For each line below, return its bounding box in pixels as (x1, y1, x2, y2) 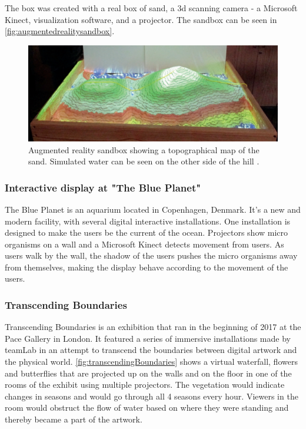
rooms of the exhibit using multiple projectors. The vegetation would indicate (5, 378, 285, 391)
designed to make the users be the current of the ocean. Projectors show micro (5, 226, 288, 239)
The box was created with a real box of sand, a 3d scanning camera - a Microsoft (5, 2, 298, 14)
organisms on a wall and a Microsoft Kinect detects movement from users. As (5, 237, 284, 250)
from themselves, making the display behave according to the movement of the (5, 260, 288, 273)
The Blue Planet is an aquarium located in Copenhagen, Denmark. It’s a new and (5, 203, 301, 215)
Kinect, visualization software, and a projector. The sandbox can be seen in (5, 13, 277, 25)
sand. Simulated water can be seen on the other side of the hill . (28, 155, 260, 167)
